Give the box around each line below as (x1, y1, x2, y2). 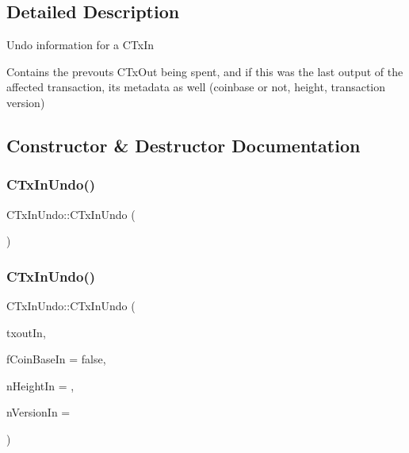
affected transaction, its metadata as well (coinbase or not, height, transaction (6, 79, 386, 95)
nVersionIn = (6, 404, 71, 420)
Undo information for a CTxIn (6, 36, 155, 53)
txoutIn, (6, 324, 46, 340)
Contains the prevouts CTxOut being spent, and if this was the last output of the (6, 63, 403, 79)
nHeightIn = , (6, 377, 75, 393)
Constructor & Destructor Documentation (6, 132, 361, 157)
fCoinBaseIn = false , (6, 351, 106, 367)
